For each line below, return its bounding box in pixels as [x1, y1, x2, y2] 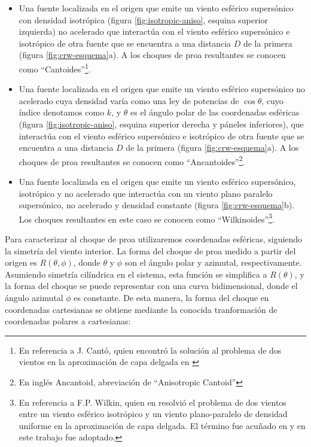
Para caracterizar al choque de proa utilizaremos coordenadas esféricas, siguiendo [5, 233, 303, 245]
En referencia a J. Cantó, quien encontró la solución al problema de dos [19, 343, 282, 356]
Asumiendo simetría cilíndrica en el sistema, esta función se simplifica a [5, 267, 267, 280]
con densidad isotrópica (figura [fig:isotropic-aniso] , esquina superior [19, 13, 268, 26]
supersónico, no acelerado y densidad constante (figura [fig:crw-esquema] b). [19, 199, 295, 211]
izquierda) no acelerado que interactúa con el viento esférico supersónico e [19, 25, 290, 38]
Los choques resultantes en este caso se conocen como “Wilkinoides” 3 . [19, 211, 275, 225]
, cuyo [261, 94, 283, 107]
